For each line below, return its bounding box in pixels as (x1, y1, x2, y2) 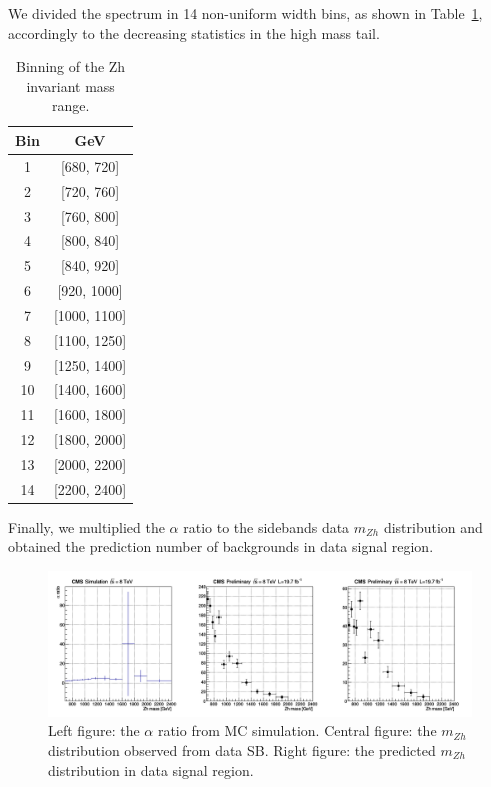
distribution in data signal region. (48, 759, 254, 780)
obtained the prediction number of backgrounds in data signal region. (8, 536, 434, 557)
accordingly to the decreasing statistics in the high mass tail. (8, 22, 380, 43)
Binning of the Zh (16, 56, 126, 77)
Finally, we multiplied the (8, 516, 165, 537)
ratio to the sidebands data (183, 516, 350, 537)
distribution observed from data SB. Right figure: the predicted (48, 740, 436, 760)
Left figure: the (48, 720, 140, 741)
